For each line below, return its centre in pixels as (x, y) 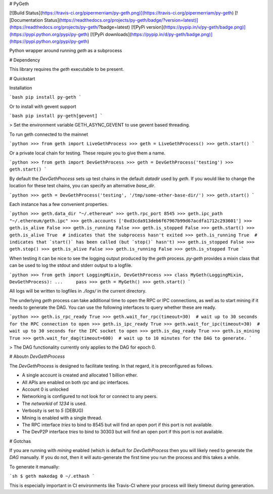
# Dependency (25, 60)
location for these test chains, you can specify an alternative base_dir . (82, 186)
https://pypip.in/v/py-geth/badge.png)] (205, 27)
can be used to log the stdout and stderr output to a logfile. (71, 265)
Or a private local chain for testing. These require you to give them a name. (87, 153)
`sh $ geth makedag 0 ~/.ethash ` (52, 476)
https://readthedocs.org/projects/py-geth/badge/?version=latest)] (129, 20)
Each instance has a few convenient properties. (59, 204)
